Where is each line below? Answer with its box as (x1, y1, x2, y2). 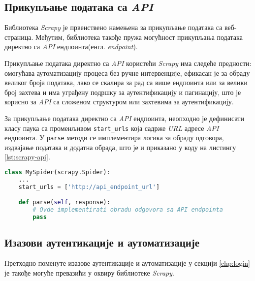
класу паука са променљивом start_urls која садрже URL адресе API (4, 123, 219, 133)
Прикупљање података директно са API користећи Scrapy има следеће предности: (4, 58, 252, 68)
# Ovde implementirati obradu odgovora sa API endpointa (32, 206, 223, 214)
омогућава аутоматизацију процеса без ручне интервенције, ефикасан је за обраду (4, 67, 250, 78)
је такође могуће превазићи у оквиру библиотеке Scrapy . (4, 267, 174, 278)
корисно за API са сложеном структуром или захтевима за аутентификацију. (4, 96, 234, 107)
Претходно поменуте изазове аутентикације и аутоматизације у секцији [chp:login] (4, 258, 250, 268)
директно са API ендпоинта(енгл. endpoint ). (4, 41, 138, 52)
